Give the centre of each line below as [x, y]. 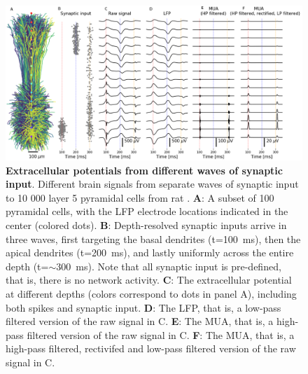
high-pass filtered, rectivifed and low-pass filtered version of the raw [151, 348]
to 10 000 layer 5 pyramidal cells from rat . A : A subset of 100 [140, 197]
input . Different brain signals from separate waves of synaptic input [152, 184]
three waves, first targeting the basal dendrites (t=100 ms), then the [153, 238]
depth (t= [27, 266]
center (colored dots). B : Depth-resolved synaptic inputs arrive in [146, 225]
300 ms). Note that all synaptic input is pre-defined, [169, 266]
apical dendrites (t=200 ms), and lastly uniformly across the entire [150, 252]
